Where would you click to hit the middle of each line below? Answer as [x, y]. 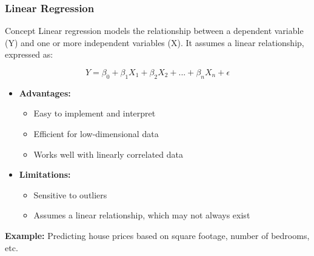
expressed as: [29, 54]
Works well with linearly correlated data [109, 154]
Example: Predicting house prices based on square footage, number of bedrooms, [157, 235]
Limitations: [45, 174]
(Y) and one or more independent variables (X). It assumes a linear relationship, [155, 42]
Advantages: [45, 93]
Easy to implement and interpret [95, 113]
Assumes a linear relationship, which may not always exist [142, 215]
